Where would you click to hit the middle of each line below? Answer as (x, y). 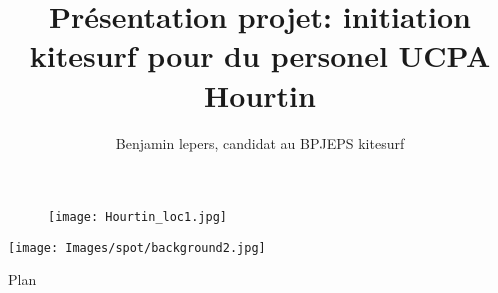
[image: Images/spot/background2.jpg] (137, 247)
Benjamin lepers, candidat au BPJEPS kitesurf (260, 142)
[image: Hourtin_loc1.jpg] (137, 217)
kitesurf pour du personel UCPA (260, 55)
